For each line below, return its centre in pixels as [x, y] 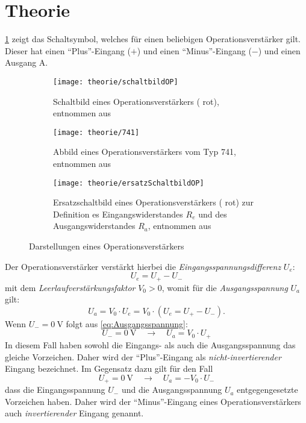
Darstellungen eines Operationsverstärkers [107, 246]
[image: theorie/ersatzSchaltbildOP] [129, 183]
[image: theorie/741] [96, 132]
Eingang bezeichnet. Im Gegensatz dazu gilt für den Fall [109, 368]
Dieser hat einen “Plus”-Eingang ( [68, 50]
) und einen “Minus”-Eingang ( [194, 50]
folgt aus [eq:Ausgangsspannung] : [127, 323]
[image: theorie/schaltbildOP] [116, 82]
